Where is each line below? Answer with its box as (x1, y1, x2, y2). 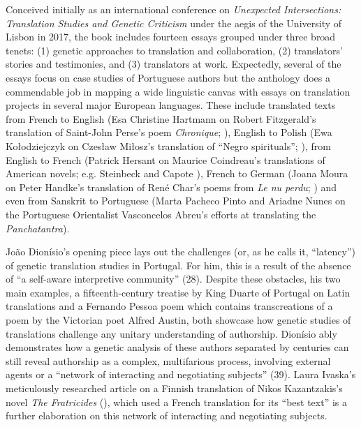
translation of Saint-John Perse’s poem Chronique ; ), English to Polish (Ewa (6, 125, 332, 140)
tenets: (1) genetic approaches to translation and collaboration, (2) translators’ (6, 43, 343, 57)
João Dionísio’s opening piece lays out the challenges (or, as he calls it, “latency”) (6, 244, 355, 259)
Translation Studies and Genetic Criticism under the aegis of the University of (6, 15, 342, 30)
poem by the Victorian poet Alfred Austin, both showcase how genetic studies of (6, 313, 351, 327)
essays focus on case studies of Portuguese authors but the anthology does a (6, 70, 330, 84)
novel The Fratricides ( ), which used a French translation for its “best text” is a (6, 394, 347, 409)
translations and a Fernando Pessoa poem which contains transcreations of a (6, 299, 333, 313)
